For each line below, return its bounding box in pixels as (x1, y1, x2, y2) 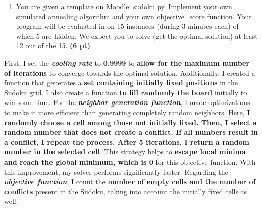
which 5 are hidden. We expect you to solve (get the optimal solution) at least (16, 30, 258, 41)
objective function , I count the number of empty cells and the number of (4, 176, 256, 187)
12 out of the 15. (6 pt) (16, 40, 91, 51)
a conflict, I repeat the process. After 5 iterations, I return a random (4, 136, 250, 147)
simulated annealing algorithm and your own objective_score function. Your (16, 11, 252, 21)
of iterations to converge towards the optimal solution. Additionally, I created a (4, 67, 255, 78)
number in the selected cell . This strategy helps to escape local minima (4, 146, 246, 157)
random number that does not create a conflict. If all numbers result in (4, 127, 258, 137)
